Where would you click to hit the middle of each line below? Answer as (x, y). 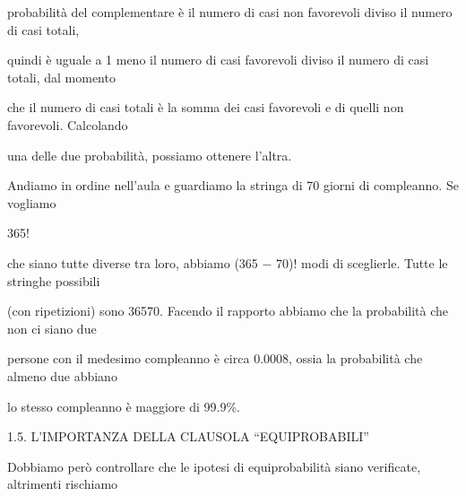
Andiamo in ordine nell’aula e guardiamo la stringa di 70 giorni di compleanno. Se (233, 185)
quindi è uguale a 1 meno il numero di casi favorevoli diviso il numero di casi (218, 60)
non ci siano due (52, 328)
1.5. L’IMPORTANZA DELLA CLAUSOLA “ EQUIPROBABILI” (188, 436)
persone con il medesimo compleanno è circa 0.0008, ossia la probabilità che (215, 358)
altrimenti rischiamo (63, 484)
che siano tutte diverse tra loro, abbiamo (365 (133, 262)
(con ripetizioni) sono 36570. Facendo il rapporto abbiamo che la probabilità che (228, 311)
